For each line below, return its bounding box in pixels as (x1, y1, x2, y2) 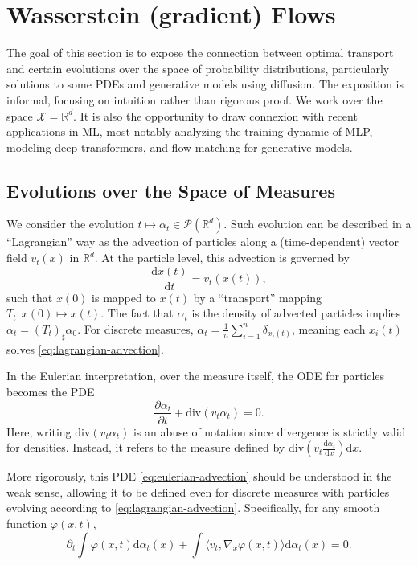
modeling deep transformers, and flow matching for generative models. (6, 138, 353, 155)
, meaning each (292, 320, 366, 337)
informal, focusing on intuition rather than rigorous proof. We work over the (6, 91, 383, 108)
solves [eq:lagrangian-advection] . (6, 340, 164, 357)
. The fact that (100, 305, 174, 321)
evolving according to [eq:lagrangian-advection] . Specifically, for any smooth (6, 499, 380, 516)
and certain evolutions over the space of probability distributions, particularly (6, 59, 390, 76)
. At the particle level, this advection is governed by (94, 249, 350, 266)
